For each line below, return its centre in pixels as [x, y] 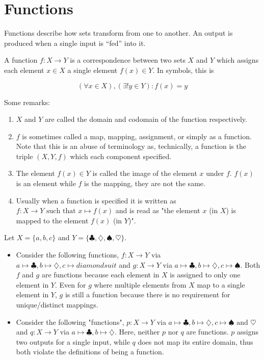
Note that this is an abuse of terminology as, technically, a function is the [131, 146]
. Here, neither [137, 332]
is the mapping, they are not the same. [145, 183]
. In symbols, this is [183, 70]
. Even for [70, 284]
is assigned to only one [205, 275]
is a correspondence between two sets [128, 60]
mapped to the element [52, 220]
